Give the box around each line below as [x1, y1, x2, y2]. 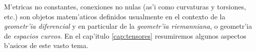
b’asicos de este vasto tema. [4, 40, 88, 51]
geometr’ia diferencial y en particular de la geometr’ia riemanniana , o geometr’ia [4, 21, 252, 31]
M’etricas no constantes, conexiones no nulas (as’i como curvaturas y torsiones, [4, 1, 246, 11]
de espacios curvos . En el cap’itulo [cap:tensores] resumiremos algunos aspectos [4, 30, 246, 41]
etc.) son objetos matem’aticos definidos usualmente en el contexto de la [4, 11, 225, 21]
